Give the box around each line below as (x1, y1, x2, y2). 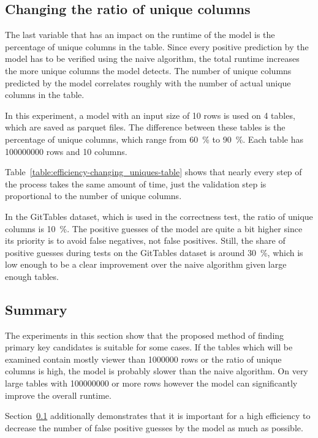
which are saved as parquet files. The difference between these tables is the (5, 121, 286, 134)
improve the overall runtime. (5, 388, 112, 401)
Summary (5, 300, 67, 319)
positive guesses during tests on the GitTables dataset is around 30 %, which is (5, 246, 303, 259)
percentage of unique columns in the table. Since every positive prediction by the (5, 40, 309, 53)
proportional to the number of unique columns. (5, 189, 182, 202)
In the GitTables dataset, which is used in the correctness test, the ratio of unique (5, 210, 313, 222)
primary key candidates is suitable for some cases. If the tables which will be (5, 341, 293, 353)
